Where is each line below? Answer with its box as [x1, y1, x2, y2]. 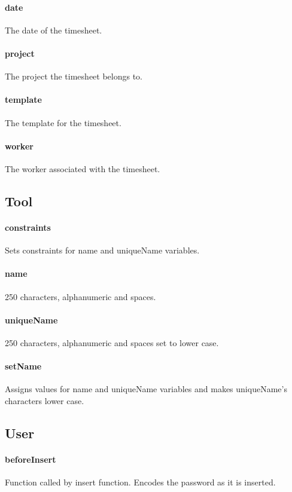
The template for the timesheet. [5, 116, 121, 129]
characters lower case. [5, 394, 84, 407]
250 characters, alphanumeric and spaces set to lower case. [5, 336, 219, 349]
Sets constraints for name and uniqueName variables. [5, 244, 200, 256]
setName [5, 360, 42, 372]
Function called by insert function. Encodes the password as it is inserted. [5, 476, 276, 488]
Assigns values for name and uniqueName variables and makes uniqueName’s [5, 383, 287, 395]
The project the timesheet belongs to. [5, 70, 143, 82]
